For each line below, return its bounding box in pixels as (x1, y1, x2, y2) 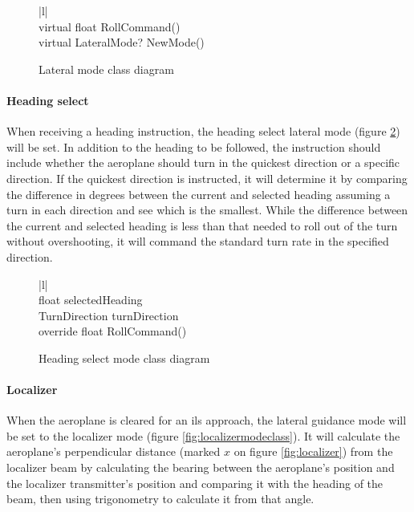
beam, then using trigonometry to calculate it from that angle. (6, 490, 315, 507)
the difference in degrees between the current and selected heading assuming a (6, 185, 391, 202)
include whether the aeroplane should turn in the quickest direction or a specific (6, 154, 400, 171)
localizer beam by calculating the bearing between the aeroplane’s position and (6, 459, 395, 476)
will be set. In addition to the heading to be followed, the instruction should (6, 138, 381, 155)
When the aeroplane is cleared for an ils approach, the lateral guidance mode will (6, 412, 407, 429)
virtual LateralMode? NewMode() (39, 34, 205, 51)
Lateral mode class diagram (39, 60, 174, 77)
